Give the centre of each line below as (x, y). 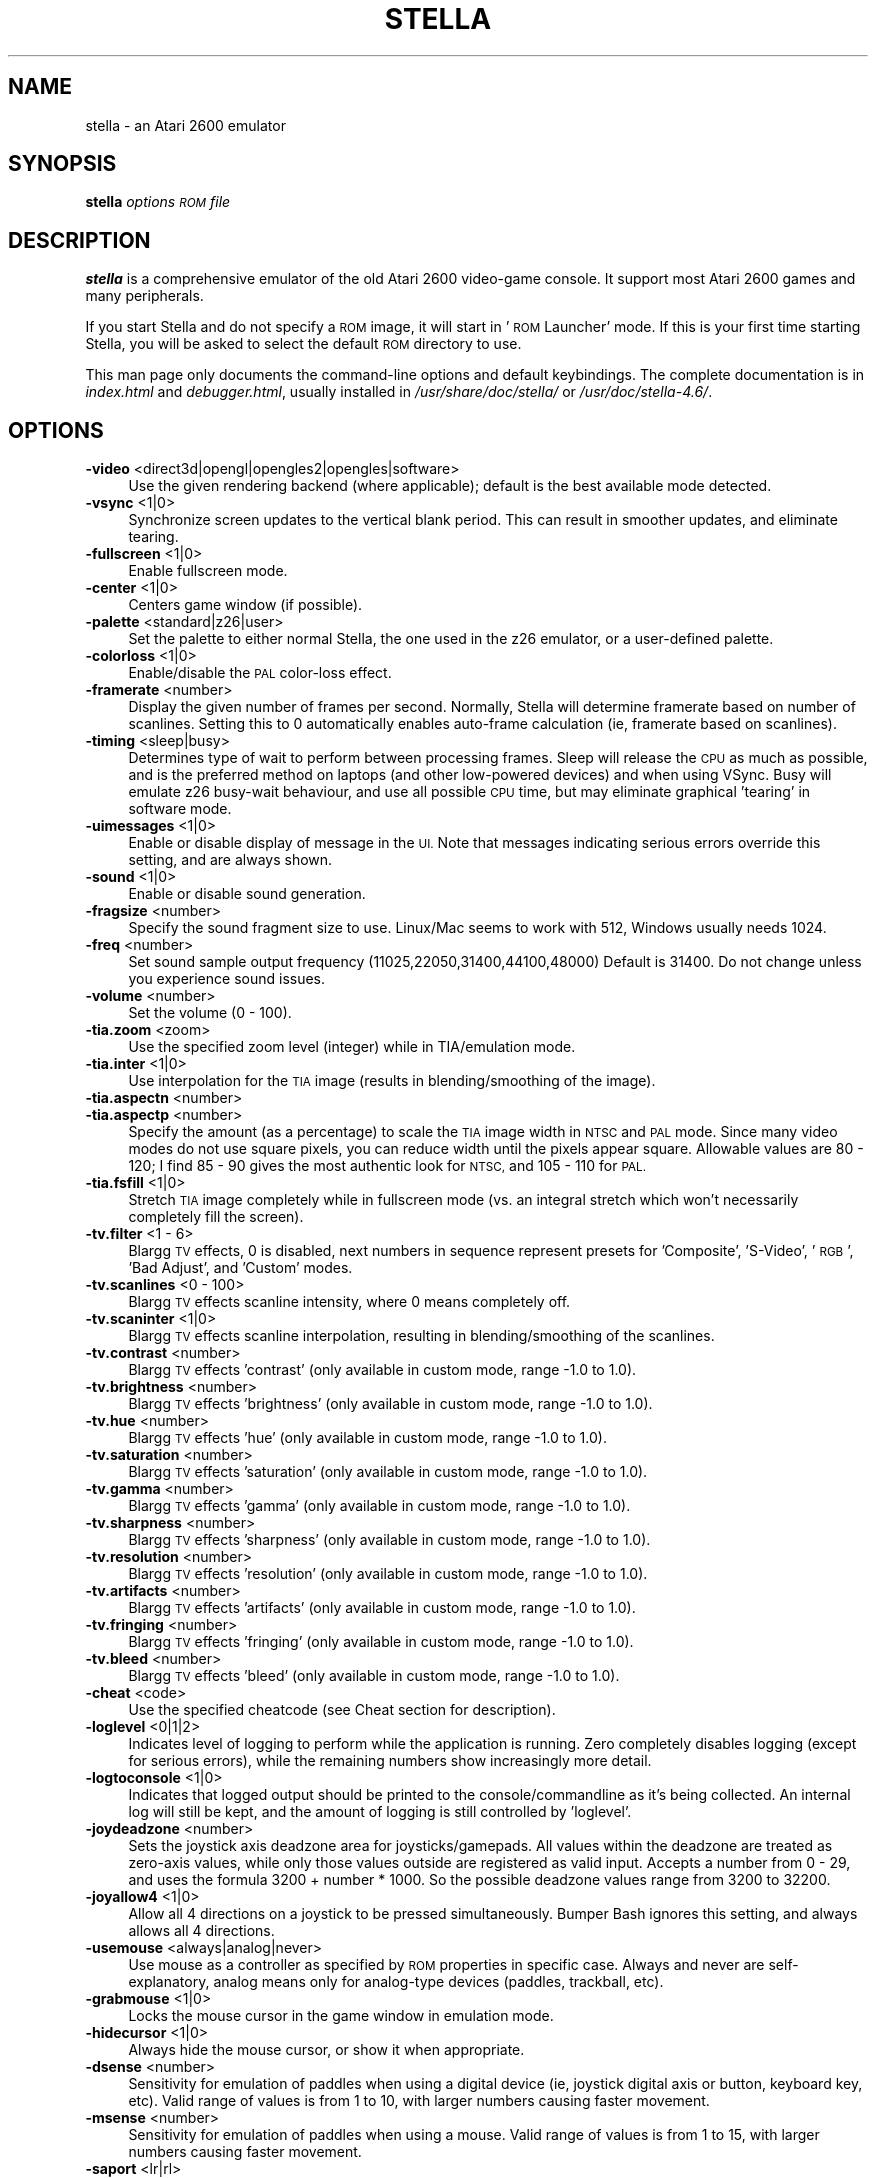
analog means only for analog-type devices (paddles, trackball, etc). (438, 1982)
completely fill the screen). (216, 1217)
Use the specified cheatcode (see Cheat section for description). (342, 1710)
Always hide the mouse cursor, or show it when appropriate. (326, 2050)
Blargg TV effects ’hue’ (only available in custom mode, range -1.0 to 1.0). (367, 1438)
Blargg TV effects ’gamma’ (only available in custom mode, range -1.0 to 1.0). (379, 1506)
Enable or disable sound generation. (247, 894)
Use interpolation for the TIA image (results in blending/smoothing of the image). (392, 1081)
